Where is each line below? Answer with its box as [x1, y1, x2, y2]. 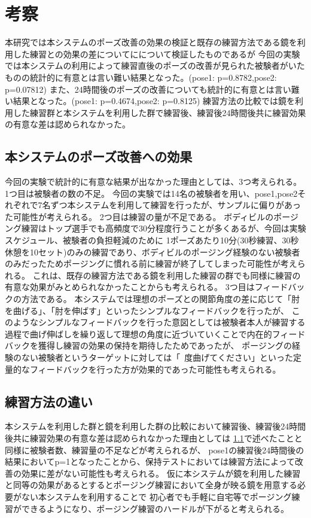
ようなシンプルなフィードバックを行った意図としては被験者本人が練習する [13, 316, 306, 328]
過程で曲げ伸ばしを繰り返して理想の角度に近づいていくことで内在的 [5, 327, 272, 340]
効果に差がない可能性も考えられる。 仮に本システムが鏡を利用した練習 [21, 467, 301, 479]
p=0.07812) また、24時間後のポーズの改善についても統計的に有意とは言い [5, 83, 291, 95]
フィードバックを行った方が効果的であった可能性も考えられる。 [29, 362, 281, 375]
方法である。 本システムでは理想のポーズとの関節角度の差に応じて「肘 [21, 292, 300, 305]
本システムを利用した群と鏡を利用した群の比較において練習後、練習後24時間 [5, 420, 306, 432]
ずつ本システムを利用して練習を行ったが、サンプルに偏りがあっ [50, 199, 301, 211]
